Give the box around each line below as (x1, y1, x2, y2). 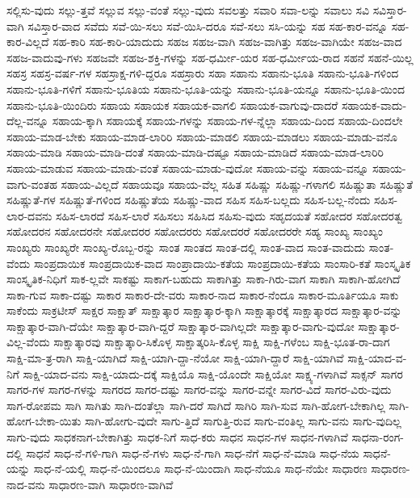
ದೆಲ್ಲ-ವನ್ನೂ (6, 112, 49, 129)
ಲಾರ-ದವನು (6, 207, 52, 224)
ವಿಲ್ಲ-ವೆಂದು (6, 333, 50, 350)
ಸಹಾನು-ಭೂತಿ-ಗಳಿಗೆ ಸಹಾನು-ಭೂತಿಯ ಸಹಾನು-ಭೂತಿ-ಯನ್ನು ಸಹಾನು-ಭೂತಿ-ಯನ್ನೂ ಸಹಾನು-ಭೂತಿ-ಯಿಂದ (6, 80, 405, 97)
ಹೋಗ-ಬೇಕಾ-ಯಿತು (6, 412, 82, 429)
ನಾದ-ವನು (6, 475, 45, 492)
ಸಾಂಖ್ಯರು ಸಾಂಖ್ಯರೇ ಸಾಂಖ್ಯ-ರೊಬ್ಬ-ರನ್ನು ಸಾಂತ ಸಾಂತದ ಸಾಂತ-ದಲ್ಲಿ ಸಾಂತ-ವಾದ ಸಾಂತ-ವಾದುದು (6, 238, 365, 255)
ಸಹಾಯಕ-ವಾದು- (341, 96, 407, 113)
